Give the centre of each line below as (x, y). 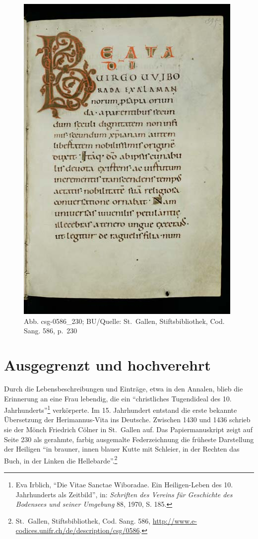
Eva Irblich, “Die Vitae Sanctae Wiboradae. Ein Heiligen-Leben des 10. (124, 484)
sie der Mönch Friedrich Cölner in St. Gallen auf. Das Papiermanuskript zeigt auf (128, 429)
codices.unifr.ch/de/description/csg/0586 (78, 530)
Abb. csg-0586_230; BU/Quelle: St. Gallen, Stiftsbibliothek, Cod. (124, 321)
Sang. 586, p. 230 (51, 331)
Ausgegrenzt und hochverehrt (107, 364)
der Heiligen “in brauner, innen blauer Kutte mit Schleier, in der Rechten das (122, 449)
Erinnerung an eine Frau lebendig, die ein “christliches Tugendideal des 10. (118, 398)
